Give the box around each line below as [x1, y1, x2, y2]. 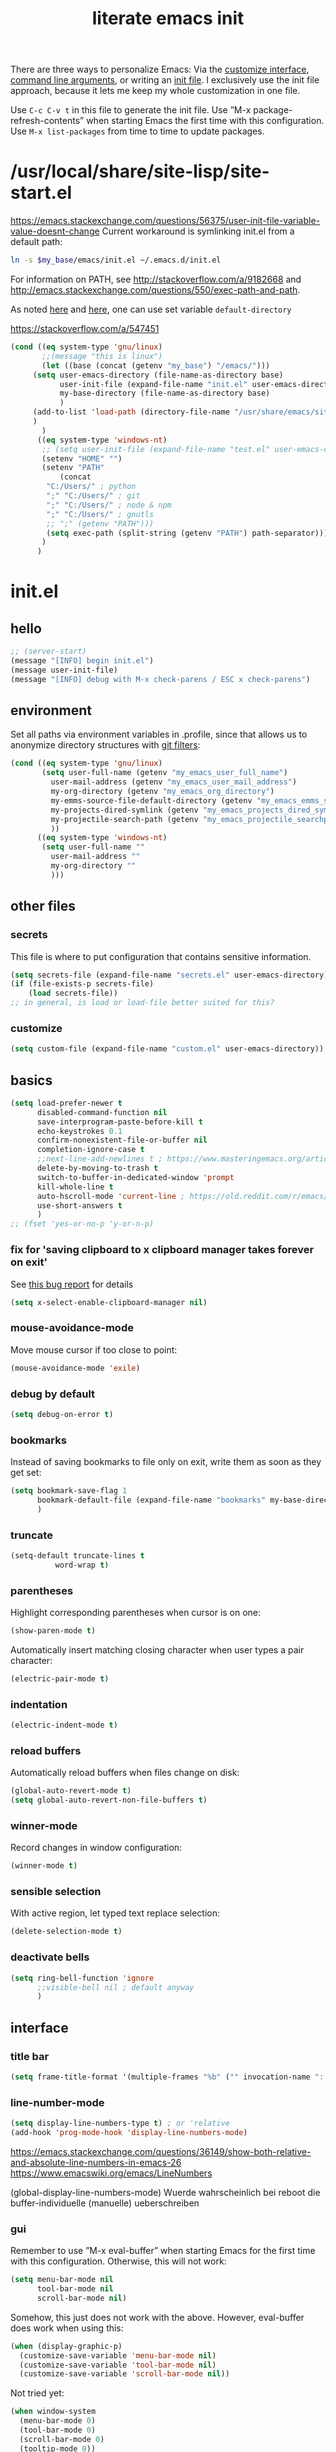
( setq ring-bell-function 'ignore [10, 1973, 155, 1983]
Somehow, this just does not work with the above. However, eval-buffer [10, 2311, 305, 2323]
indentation [10, 1697, 68, 1711]
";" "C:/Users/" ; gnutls [46, 509, 155, 519]
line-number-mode [10, 2095, 105, 2109]
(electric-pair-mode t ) [10, 1673, 110, 1684]
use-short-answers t [36, 1200, 123, 1211]
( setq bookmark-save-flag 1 [10, 1486, 128, 1496]
